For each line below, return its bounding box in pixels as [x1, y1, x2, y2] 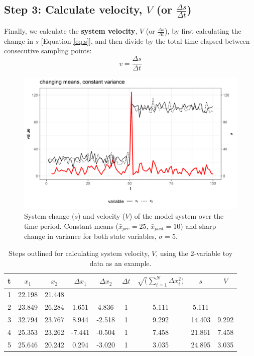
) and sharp [180, 221, 216, 231]
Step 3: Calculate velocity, [4, 2, 143, 17]
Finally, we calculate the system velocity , [4, 26, 138, 36]
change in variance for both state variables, [24, 231, 157, 241]
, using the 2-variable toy [156, 248, 233, 258]
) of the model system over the [129, 211, 224, 221]
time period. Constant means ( [24, 221, 119, 231]
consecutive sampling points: [4, 45, 92, 56]
